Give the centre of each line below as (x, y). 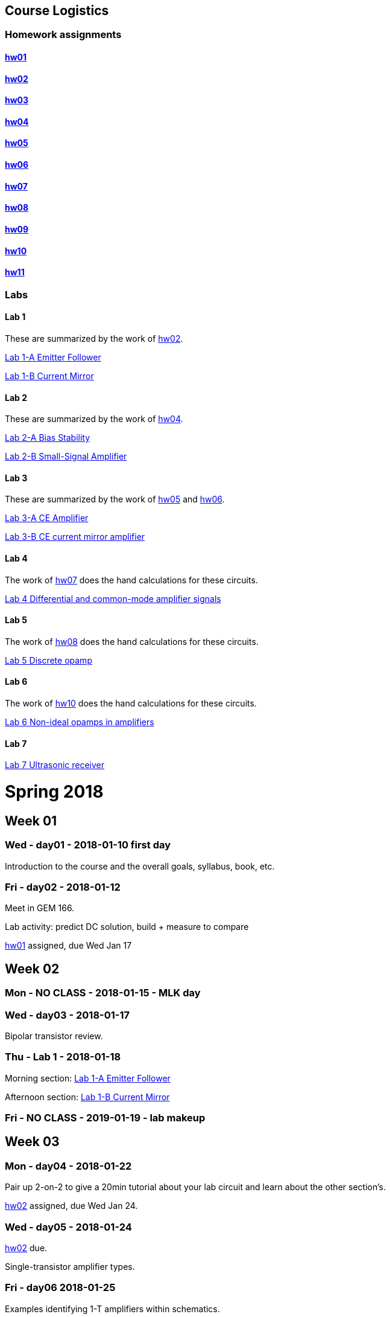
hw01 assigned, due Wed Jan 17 (68, 946)
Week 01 (31, 821)
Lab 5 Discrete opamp (49, 660)
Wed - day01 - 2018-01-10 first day (88, 845)
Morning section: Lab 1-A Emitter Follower (88, 1078)
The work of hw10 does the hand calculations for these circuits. (131, 703)
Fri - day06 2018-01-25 (60, 1288)
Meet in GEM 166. (40, 908)
